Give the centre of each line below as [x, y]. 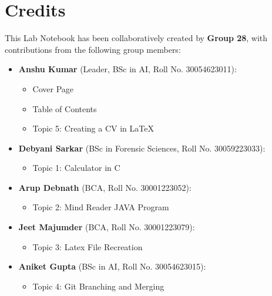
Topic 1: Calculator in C [76, 168]
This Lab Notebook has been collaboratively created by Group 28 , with [136, 38]
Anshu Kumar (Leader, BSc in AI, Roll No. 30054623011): [127, 69]
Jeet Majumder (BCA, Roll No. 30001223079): [107, 227]
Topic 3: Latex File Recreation [88, 246]
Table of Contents [65, 108]
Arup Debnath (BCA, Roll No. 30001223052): [105, 187]
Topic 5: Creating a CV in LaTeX [93, 128]
